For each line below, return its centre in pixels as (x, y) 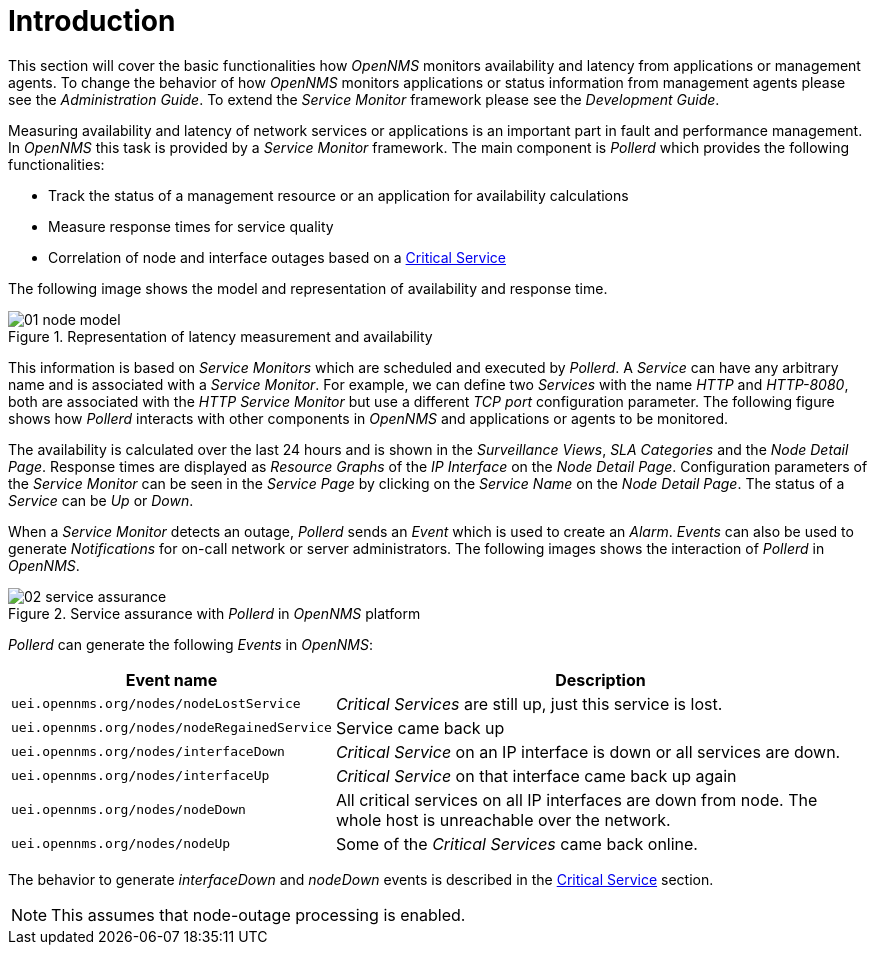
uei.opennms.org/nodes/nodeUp (121, 844)
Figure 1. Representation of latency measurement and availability (220, 336)
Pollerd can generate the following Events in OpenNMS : (191, 644)
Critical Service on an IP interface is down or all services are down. (588, 751)
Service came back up (420, 727)
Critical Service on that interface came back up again (536, 775)
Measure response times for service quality (191, 226)
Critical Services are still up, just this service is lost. (529, 703)
